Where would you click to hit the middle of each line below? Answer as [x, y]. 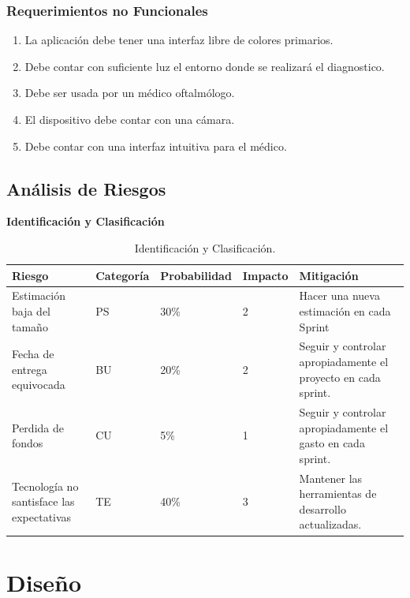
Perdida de [38, 427]
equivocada [39, 385]
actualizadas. [330, 524]
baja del [32, 311]
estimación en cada [345, 311]
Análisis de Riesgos [86, 188]
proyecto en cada [340, 377]
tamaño [30, 326]
